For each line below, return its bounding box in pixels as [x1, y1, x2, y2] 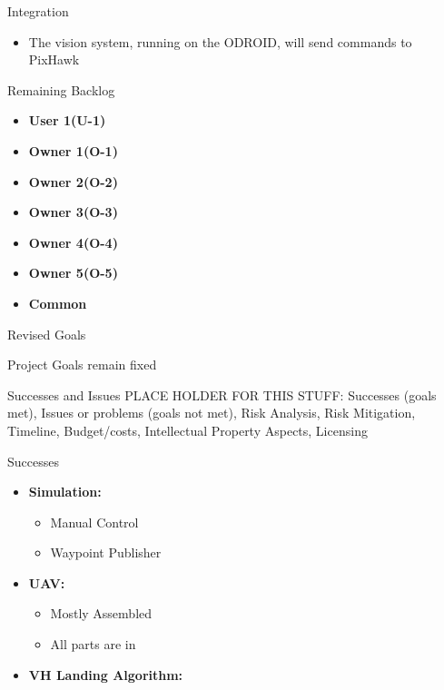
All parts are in [50, 635, 136, 654]
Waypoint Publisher [50, 543, 162, 562]
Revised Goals [7, 324, 86, 343]
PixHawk [28, 50, 80, 69]
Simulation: [28, 482, 102, 501]
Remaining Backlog [7, 80, 115, 99]
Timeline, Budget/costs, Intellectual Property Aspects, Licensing [7, 420, 368, 439]
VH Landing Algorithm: [28, 665, 183, 684]
